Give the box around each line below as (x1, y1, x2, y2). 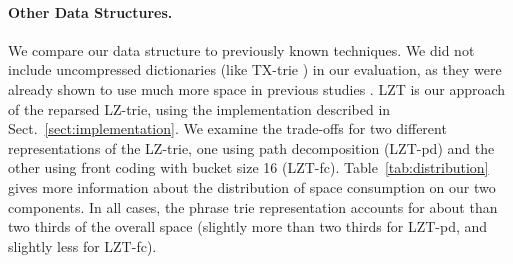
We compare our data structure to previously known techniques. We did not (8, 39, 475, 60)
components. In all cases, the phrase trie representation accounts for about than (8, 196, 498, 217)
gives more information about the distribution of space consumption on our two (8, 176, 496, 197)
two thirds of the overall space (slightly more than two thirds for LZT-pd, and (8, 216, 488, 237)
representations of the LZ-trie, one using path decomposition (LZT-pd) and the (8, 137, 495, 158)
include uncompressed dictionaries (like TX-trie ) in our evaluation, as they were (8, 59, 502, 80)
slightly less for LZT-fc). (8, 235, 157, 256)
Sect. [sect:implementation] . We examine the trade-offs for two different (8, 118, 447, 139)
